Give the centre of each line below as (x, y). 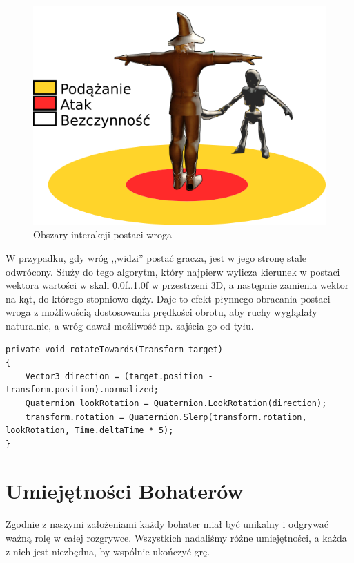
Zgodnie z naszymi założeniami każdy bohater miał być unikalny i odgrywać (167, 524)
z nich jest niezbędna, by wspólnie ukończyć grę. (108, 551)
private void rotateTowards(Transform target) (114, 349)
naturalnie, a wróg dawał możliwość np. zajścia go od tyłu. (130, 325)
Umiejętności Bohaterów (125, 491)
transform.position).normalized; (82, 390)
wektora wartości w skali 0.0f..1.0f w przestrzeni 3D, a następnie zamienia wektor (177, 285)
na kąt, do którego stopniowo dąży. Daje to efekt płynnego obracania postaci (168, 298)
